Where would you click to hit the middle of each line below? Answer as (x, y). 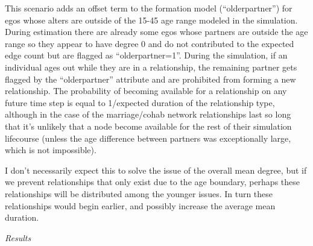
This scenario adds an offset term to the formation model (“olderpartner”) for (149, 8)
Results (18, 237)
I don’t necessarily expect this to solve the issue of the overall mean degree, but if (156, 170)
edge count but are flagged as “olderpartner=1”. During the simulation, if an (146, 55)
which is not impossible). (51, 150)
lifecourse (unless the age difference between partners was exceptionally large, (148, 138)
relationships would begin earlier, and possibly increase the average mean (140, 205)
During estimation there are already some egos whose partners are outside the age (156, 32)
